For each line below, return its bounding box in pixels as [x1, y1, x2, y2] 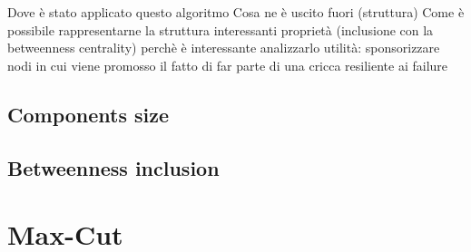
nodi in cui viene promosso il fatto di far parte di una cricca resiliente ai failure [7, 55, 448, 74]
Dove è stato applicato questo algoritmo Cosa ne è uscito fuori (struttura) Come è [7, 3, 465, 21]
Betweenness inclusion [7, 153, 220, 181]
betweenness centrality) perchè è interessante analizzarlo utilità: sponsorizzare [7, 38, 440, 57]
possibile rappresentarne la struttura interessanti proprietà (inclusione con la [7, 20, 434, 39]
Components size [7, 100, 170, 128]
